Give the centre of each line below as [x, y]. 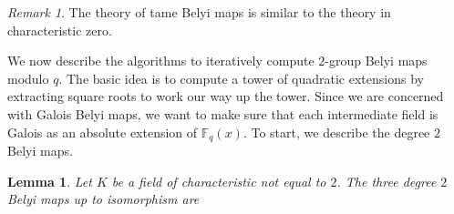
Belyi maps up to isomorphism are [103, 199]
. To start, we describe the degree [336, 132]
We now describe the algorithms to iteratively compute [161, 61]
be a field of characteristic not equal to [219, 181]
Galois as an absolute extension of [103, 132]
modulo [28, 78]
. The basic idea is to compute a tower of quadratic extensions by [241, 78]
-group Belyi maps [376, 61]
